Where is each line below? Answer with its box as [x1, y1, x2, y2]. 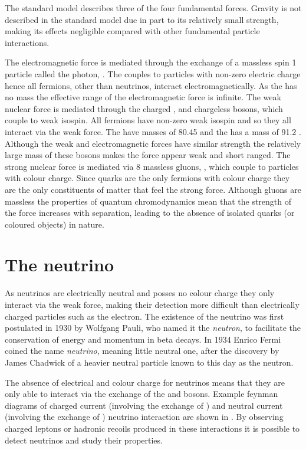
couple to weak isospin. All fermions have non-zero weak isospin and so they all [5, 114, 291, 126]
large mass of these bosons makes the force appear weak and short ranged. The [5, 149, 291, 161]
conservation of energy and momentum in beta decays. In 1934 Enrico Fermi [5, 333, 281, 345]
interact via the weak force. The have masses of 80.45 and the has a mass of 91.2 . [5, 125, 301, 137]
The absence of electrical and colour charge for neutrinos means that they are [5, 376, 285, 388]
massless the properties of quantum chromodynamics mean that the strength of [5, 195, 292, 207]
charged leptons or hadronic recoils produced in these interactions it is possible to [5, 422, 300, 434]
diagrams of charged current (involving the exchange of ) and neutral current [5, 399, 283, 411]
